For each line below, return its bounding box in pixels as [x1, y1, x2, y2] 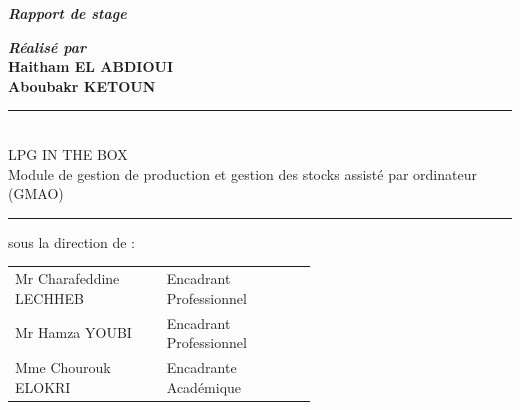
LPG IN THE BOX [8, 143, 128, 164]
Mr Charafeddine [15, 268, 120, 289]
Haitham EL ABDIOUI [8, 56, 173, 77]
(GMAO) [8, 183, 64, 204]
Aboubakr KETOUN [8, 75, 156, 96]
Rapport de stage [8, 3, 127, 23]
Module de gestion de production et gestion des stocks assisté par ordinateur [8, 163, 477, 184]
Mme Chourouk [15, 356, 111, 377]
